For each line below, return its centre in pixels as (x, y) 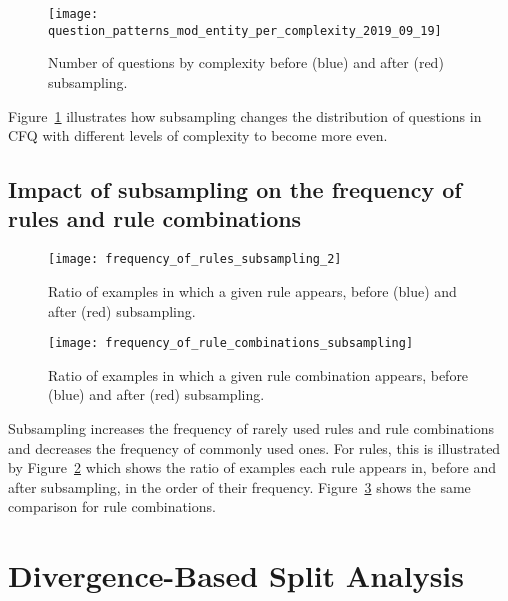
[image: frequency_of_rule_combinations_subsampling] (231, 343)
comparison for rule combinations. (112, 506)
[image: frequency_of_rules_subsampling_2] (195, 259)
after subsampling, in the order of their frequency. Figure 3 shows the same (239, 486)
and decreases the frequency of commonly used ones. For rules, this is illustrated (254, 447)
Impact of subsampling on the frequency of (235, 189)
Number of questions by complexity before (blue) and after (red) (246, 62)
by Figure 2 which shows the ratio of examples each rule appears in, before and (252, 467)
